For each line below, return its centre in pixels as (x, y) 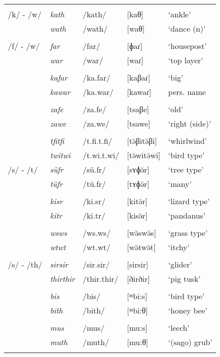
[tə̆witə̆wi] (144, 155)
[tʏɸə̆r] (138, 184)
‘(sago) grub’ (190, 342)
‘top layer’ (186, 60)
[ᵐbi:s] (137, 296)
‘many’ (180, 184)
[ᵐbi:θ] (137, 310)
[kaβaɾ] (139, 77)
